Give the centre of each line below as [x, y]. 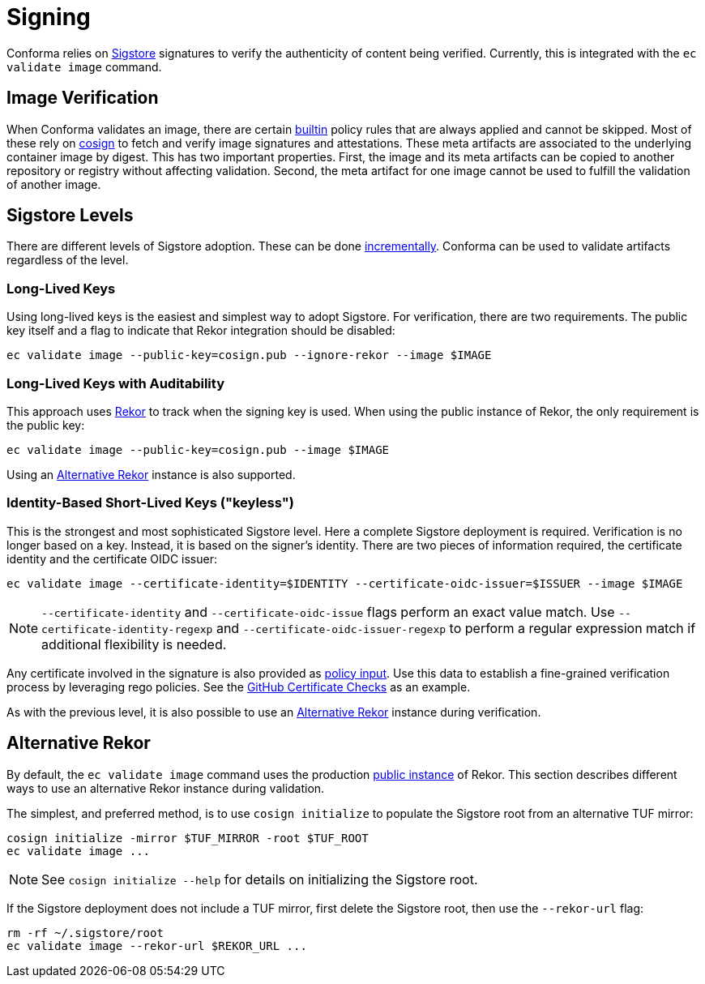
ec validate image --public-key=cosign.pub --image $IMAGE [198, 449]
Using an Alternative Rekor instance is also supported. [151, 474]
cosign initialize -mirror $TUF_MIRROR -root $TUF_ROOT [188, 838]
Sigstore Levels [70, 216]
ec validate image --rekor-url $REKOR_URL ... [157, 945]
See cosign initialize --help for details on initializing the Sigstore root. [260, 879]
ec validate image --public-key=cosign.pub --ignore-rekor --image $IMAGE [249, 355]
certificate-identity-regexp [127, 629]
